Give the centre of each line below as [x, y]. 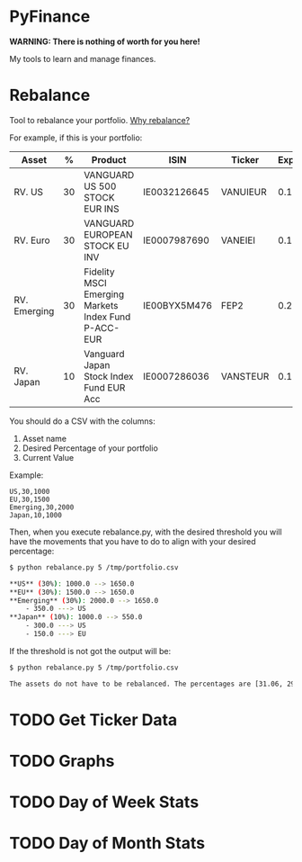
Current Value [48, 457]
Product [109, 159]
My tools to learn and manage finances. [83, 58]
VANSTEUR [245, 376]
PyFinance [50, 17]
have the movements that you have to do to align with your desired [133, 541]
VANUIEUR [244, 192]
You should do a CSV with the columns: [82, 421]
